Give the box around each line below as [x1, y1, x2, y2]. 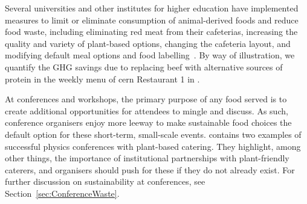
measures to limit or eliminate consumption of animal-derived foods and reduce [5, 13, 299, 26]
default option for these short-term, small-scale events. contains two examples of [5, 128, 302, 140]
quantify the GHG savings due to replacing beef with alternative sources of [5, 60, 283, 73]
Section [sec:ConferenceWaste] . [5, 187, 120, 199]
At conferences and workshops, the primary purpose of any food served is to [5, 93, 287, 105]
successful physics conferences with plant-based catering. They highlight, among [5, 140, 301, 152]
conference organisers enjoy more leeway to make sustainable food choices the [5, 116, 292, 129]
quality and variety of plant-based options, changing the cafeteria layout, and [5, 37, 291, 49]
